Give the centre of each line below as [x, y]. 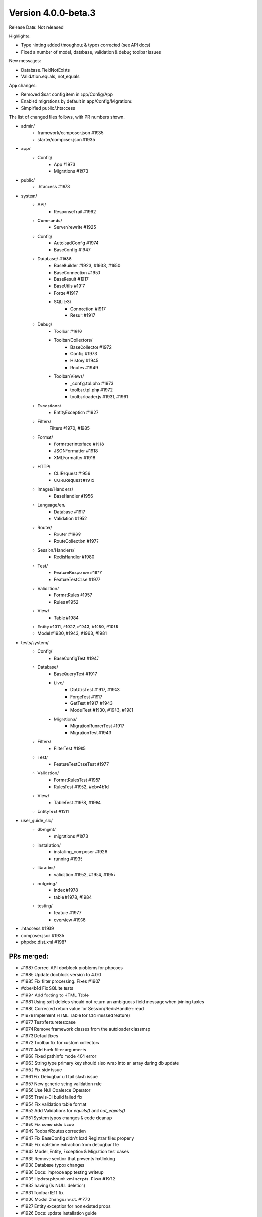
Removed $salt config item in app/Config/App [67, 94]
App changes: [23, 86]
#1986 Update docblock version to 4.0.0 [61, 975]
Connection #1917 [88, 309]
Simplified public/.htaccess [48, 108]
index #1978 [66, 890]
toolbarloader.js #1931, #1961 [99, 397]
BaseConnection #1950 [77, 272]
